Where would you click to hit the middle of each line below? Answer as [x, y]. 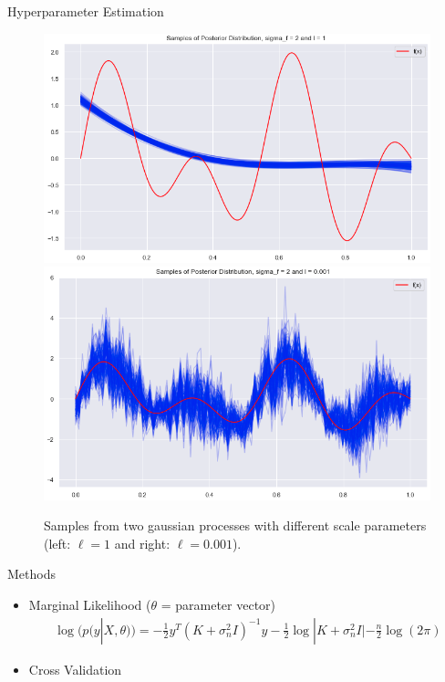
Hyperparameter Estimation [86, 11]
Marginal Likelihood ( [90, 604]
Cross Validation [75, 669]
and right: [142, 543]
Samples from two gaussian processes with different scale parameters [235, 525]
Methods [31, 574]
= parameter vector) [218, 604]
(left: [57, 543]
